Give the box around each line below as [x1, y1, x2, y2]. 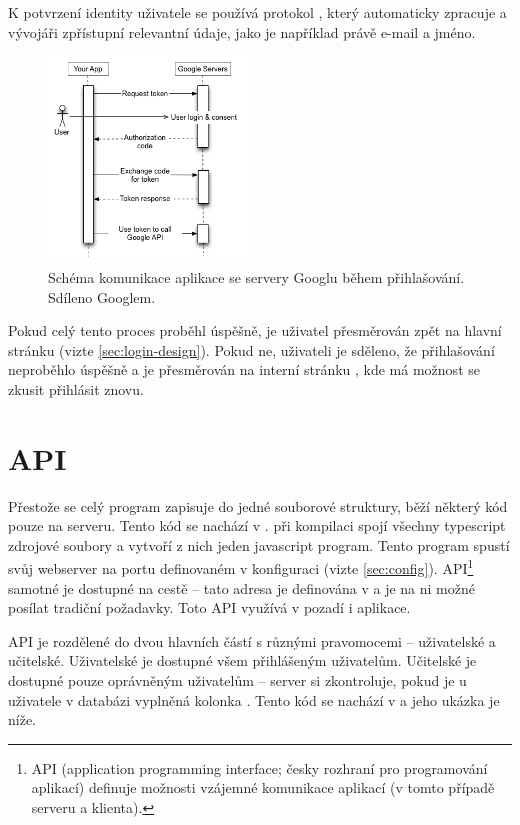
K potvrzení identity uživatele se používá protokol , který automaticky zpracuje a [8, 2, 507, 22]
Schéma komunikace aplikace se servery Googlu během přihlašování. [48, 266, 465, 287]
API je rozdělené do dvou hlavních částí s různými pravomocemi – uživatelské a [8, 630, 496, 651]
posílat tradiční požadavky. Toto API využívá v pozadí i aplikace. [8, 597, 411, 618]
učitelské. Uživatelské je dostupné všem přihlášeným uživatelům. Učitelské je [8, 650, 477, 671]
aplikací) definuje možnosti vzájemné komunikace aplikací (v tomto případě [31, 777, 495, 798]
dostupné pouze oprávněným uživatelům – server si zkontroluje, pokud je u [8, 670, 467, 691]
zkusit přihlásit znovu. [8, 378, 144, 399]
